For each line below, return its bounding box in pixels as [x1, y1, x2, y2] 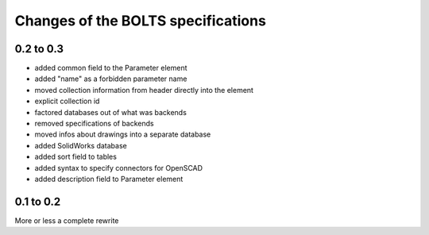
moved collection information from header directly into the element [34, 85, 254, 94]
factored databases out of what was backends [34, 107, 187, 117]
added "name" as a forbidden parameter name [34, 74, 187, 83]
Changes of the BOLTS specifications [14, 12, 266, 29]
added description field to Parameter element [34, 174, 184, 183]
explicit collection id [34, 96, 100, 106]
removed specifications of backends [34, 119, 154, 129]
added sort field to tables [34, 152, 117, 162]
